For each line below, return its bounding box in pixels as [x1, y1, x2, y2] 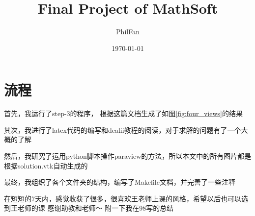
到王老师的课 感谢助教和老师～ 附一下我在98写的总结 [4, 203, 174, 213]
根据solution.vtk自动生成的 [4, 160, 88, 170]
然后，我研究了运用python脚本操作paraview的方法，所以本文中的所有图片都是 [4, 151, 252, 161]
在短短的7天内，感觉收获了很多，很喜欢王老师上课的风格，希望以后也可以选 [4, 193, 248, 203]
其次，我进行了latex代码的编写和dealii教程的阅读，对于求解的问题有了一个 [4, 124, 241, 135]
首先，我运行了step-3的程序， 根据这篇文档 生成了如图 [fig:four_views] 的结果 [4, 108, 243, 119]
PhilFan [116, 26, 140, 37]
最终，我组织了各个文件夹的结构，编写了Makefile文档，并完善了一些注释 [4, 177, 235, 187]
